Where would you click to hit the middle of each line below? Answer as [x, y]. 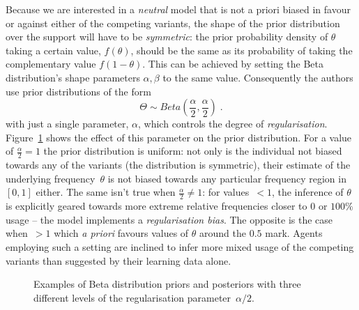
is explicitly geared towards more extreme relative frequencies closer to [156, 206]
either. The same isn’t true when [106, 192]
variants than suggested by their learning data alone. [119, 260]
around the [223, 233]
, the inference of [307, 192]
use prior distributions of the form [78, 91]
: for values [226, 192]
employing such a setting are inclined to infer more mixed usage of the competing [180, 246]
